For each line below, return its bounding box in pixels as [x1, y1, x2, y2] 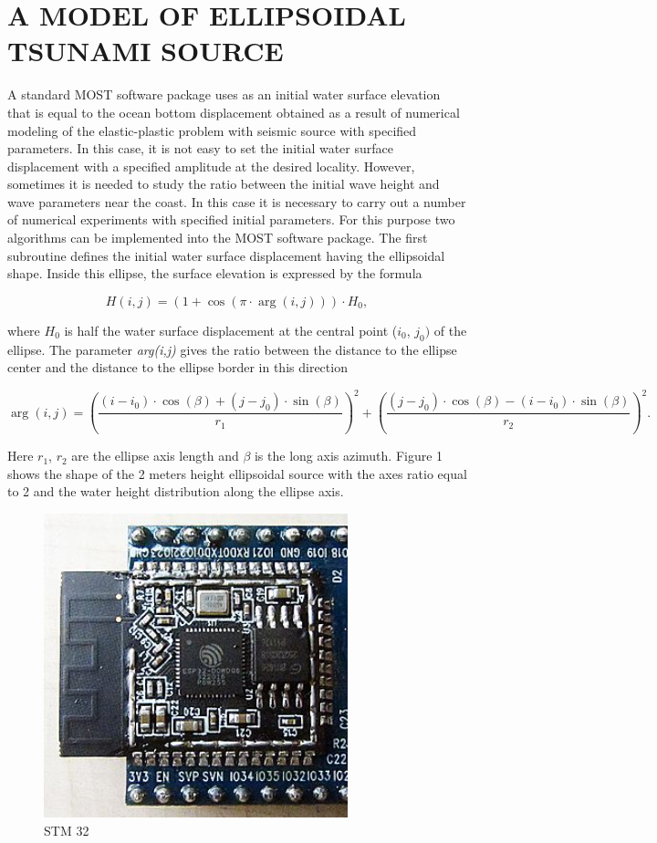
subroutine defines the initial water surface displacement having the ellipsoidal [7, 245, 445, 265]
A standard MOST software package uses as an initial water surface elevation [7, 85, 441, 104]
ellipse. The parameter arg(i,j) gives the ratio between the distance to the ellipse [7, 339, 457, 359]
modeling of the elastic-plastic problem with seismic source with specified [7, 120, 417, 140]
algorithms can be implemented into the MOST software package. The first [7, 228, 428, 247]
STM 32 [44, 820, 89, 839]
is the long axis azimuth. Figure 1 [254, 446, 443, 465]
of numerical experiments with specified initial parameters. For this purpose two [7, 210, 455, 229]
